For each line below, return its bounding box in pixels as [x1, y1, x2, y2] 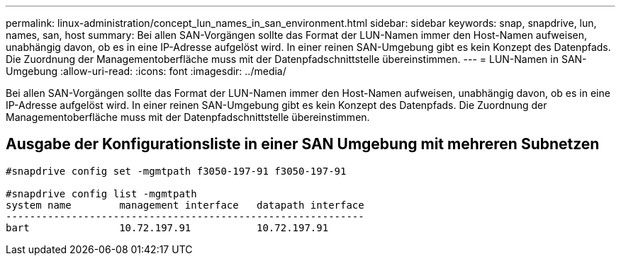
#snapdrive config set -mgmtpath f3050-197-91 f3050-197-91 [6, 165, 347, 177]
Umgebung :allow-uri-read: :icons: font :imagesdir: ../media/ [6, 65, 286, 77]
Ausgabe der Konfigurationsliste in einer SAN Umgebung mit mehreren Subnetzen [6, 135, 600, 153]
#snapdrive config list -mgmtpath [6, 187, 197, 199]
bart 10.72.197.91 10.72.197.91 [6, 221, 329, 233]
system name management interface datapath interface [6, 199, 364, 211]
